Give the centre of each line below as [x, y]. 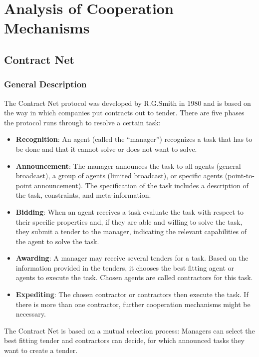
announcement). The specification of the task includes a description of [141, 185]
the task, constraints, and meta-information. [83, 195]
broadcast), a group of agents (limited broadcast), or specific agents [119, 176]
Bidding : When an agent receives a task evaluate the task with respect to [129, 211]
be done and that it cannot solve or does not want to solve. [106, 149]
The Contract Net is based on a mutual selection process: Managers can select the [129, 330]
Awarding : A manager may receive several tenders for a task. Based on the [132, 258]
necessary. [31, 314]
